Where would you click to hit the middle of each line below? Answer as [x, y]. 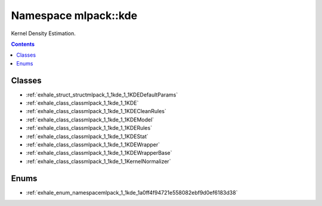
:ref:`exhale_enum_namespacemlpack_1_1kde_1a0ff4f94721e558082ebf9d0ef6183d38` [132, 192]
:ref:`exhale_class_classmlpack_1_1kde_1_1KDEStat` [87, 136]
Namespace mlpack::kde [74, 15]
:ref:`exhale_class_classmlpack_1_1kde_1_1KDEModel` [90, 120]
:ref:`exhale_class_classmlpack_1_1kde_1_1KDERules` [89, 128]
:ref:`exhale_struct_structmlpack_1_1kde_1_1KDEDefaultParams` [102, 95]
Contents [23, 44]
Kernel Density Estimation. [43, 33]
